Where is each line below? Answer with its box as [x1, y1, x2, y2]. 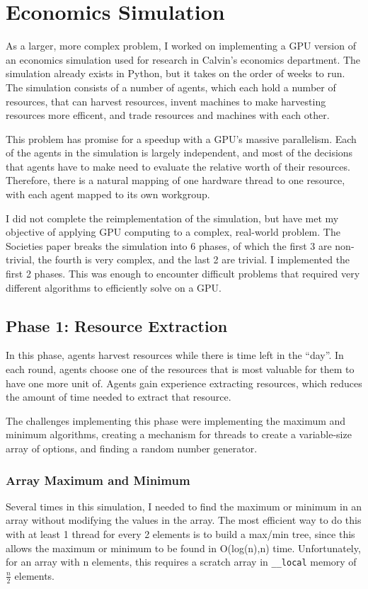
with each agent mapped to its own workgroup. [6, 187, 210, 202]
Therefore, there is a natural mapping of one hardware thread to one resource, [6, 173, 345, 188]
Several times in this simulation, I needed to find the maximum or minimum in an [6, 498, 362, 513]
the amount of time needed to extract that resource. [6, 389, 231, 404]
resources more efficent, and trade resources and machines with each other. [6, 108, 330, 122]
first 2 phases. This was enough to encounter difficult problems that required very [6, 266, 360, 281]
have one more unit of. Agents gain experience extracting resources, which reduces [6, 375, 362, 390]
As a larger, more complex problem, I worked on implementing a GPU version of [6, 38, 356, 53]
